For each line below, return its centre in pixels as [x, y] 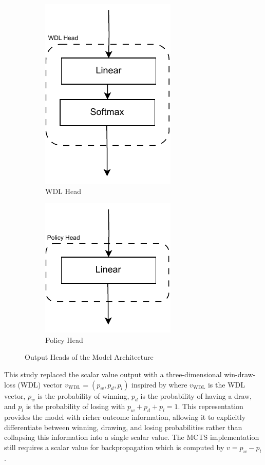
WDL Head [63, 191]
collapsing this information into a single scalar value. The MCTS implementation [132, 437]
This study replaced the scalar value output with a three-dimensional [113, 374]
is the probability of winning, [83, 395]
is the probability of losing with [75, 406]
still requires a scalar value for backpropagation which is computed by [114, 447]
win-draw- [240, 374]
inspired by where [159, 384]
